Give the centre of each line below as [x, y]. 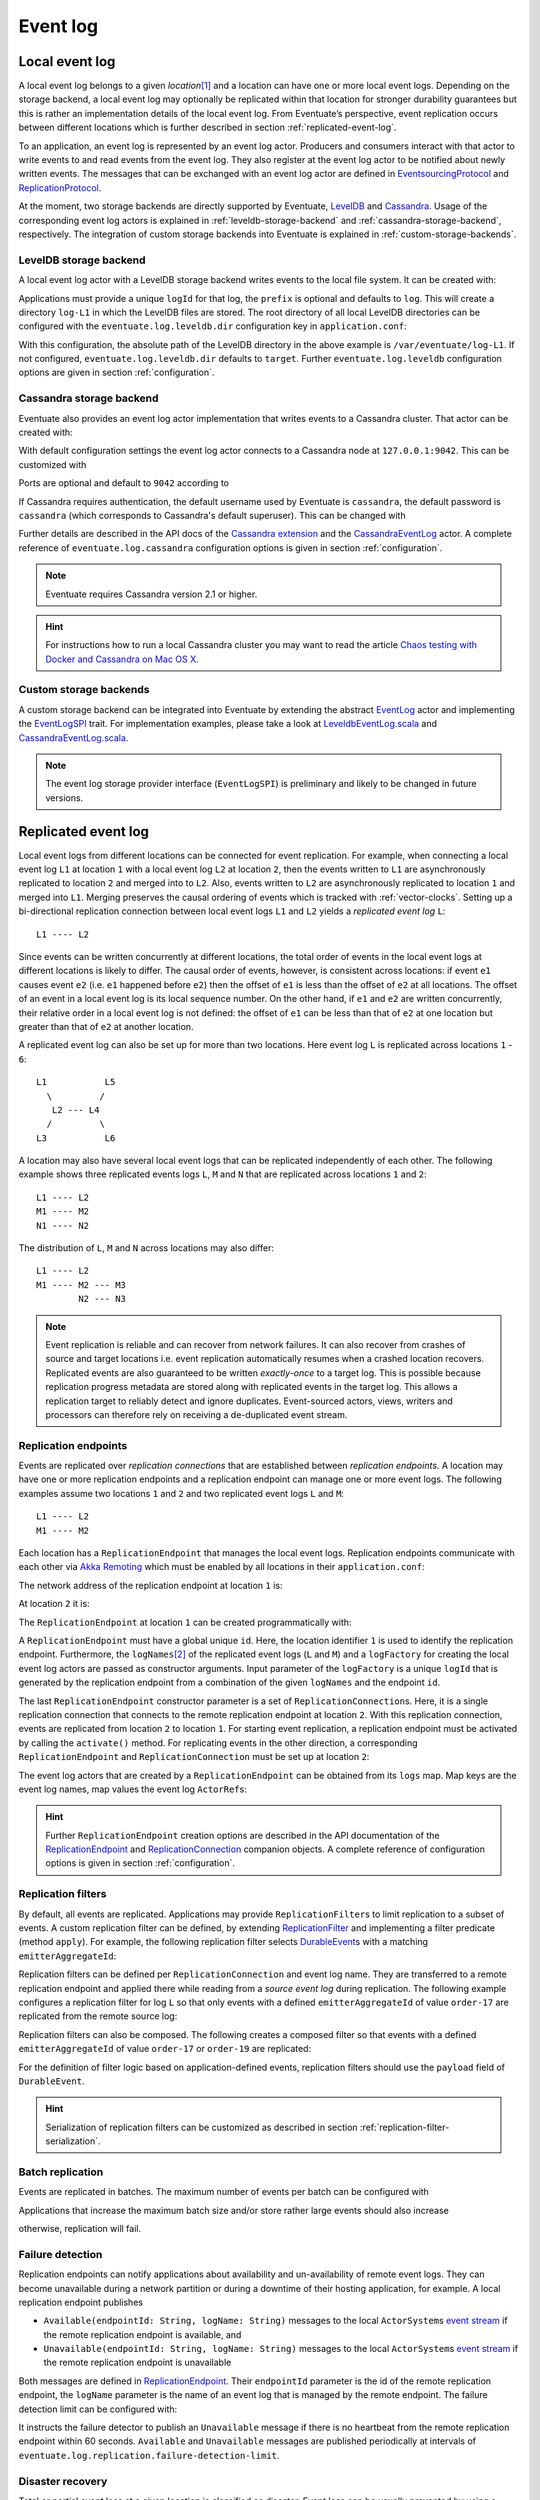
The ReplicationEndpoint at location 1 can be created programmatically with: [185, 1622]
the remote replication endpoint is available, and [142, 2334]
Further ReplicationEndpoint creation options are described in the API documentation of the [242, 1835]
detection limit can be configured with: [98, 2409]
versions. [64, 797]
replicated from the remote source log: [98, 2016]
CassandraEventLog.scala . [73, 737]
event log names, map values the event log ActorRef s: [132, 1789]
